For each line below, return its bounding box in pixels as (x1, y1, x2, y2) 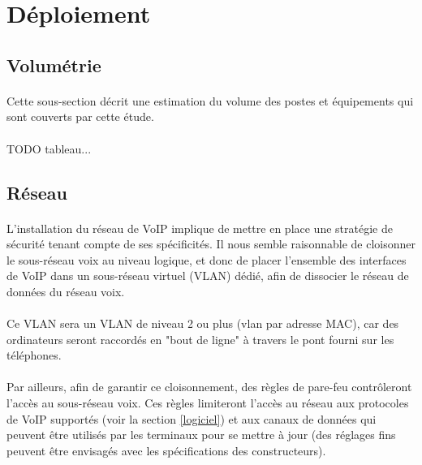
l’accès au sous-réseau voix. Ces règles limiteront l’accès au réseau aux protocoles (6, 394, 409, 411)
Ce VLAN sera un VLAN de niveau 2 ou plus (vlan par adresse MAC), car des (6, 315, 399, 332)
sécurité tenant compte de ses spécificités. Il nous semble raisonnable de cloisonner (6, 235, 416, 252)
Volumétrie (6, 52, 101, 77)
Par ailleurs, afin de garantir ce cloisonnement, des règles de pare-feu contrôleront (6, 378, 412, 395)
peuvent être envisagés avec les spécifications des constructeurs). (6, 441, 326, 459)
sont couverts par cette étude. (6, 108, 154, 125)
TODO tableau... (6, 140, 92, 157)
